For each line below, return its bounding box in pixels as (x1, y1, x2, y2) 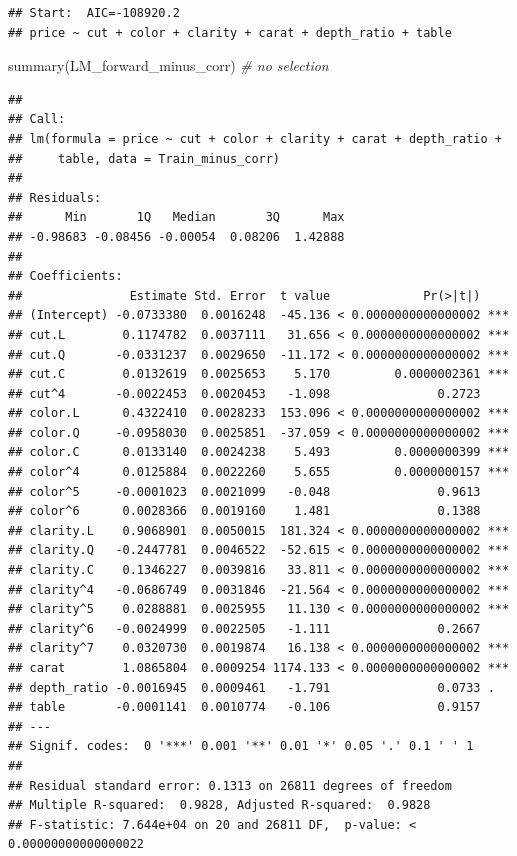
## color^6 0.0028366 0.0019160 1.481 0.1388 (8, 504, 481, 519)
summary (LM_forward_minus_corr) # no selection (8, 55, 329, 76)
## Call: (8, 112, 66, 127)
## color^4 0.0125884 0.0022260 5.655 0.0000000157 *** (8, 465, 510, 480)
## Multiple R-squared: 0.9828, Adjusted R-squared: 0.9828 (8, 798, 431, 813)
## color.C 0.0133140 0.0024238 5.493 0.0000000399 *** (8, 445, 510, 460)
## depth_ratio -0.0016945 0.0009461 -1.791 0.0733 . (8, 680, 495, 695)
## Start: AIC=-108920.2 (8, 6, 180, 20)
